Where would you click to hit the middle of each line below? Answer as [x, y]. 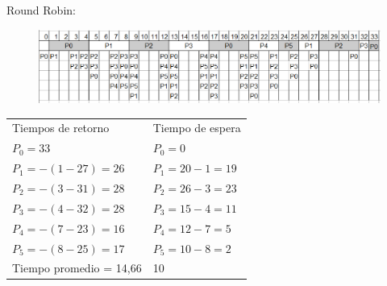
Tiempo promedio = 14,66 [77, 268]
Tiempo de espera [197, 128]
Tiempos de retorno [61, 128]
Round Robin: [41, 10]
